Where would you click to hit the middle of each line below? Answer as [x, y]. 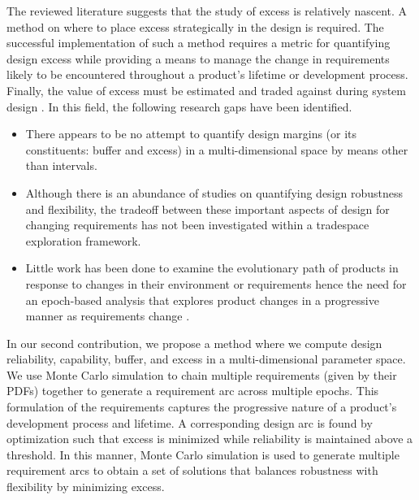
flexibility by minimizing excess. [86, 487]
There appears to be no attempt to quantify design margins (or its [191, 134]
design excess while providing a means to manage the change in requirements [198, 58]
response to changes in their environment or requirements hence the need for [216, 283]
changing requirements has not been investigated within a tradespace [197, 225]
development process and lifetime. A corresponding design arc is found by [190, 422]
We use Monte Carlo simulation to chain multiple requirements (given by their [202, 374]
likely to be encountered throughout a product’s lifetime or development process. [207, 74]
